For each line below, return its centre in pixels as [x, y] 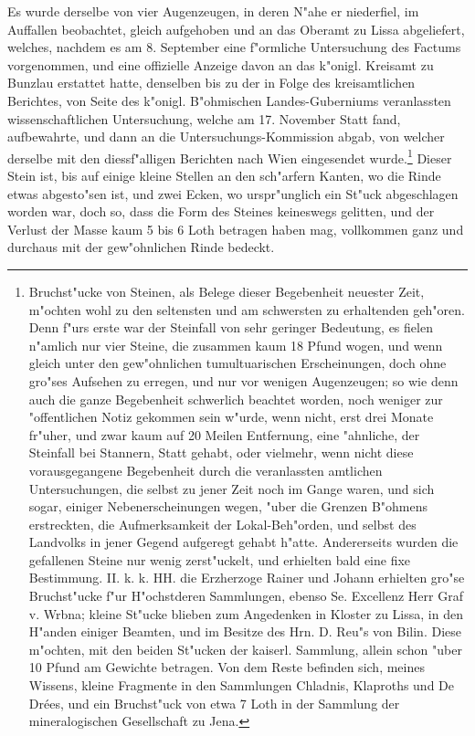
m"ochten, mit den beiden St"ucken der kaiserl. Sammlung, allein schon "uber [245, 649]
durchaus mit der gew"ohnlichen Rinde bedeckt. [141, 247]
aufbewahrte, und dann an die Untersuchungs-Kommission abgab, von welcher [226, 137]
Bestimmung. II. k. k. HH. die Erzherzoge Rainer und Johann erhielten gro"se [247, 578]
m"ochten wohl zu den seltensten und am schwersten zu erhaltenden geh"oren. [247, 309]
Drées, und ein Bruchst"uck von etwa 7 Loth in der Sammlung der [214, 703]
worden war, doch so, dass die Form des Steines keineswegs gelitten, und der [221, 211]
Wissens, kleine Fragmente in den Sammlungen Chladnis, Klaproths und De [242, 685]
